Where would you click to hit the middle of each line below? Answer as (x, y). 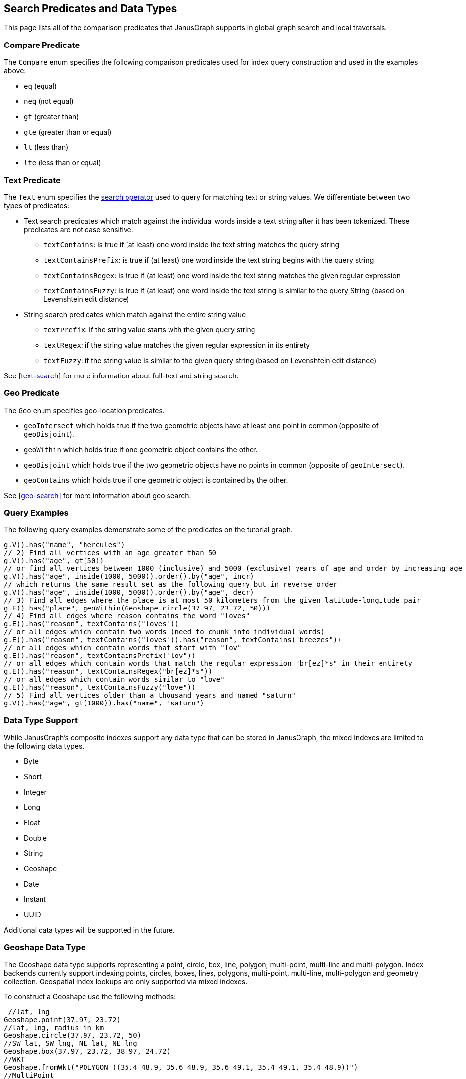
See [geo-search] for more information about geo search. (98, 495)
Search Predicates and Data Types (91, 9)
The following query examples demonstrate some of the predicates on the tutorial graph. (148, 530)
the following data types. (44, 746)
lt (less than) (46, 147)
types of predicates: (37, 205)
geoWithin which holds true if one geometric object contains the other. (141, 449)
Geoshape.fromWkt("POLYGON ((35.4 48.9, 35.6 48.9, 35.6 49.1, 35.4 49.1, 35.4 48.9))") (181, 1067)
